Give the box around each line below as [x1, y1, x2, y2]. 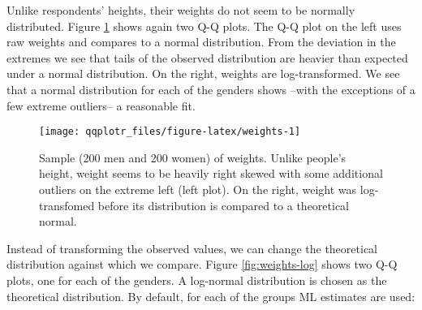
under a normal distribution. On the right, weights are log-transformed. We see [6, 65, 400, 82]
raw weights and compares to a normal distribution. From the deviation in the [6, 33, 396, 50]
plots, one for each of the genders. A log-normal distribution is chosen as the [6, 271, 387, 288]
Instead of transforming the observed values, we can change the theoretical [6, 239, 377, 256]
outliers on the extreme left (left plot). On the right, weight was [39, 181, 357, 197]
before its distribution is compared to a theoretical [97, 196, 350, 213]
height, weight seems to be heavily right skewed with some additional [39, 165, 383, 182]
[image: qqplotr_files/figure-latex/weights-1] [39, 126, 301, 138]
